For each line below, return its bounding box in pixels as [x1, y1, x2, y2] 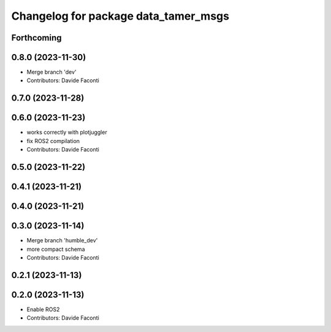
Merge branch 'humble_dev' [26, 237, 98, 244]
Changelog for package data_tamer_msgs [11, 9, 230, 23]
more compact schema [26, 245, 85, 253]
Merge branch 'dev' [26, 68, 77, 76]
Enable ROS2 [26, 306, 60, 313]
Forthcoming [11, 33, 62, 43]
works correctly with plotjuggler [26, 129, 107, 136]
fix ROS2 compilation [26, 137, 80, 144]
